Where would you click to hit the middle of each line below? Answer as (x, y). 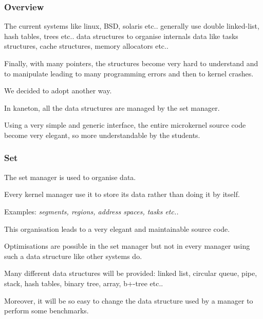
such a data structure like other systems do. (73, 256)
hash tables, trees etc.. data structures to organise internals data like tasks (121, 36)
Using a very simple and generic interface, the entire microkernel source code (125, 125)
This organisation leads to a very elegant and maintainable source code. (117, 228)
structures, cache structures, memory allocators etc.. (86, 46)
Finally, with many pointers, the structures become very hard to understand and (131, 63)
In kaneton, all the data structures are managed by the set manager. (112, 107)
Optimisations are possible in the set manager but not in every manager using (127, 246)
